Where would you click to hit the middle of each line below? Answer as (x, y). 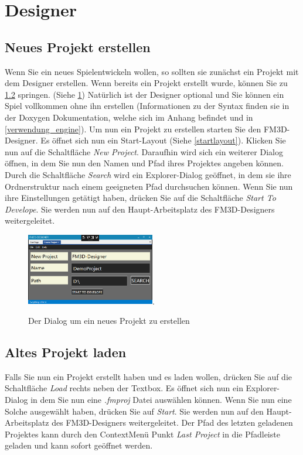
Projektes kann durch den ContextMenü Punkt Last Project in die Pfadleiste (142, 434)
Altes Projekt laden (66, 352)
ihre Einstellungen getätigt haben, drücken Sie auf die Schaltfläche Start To (140, 198)
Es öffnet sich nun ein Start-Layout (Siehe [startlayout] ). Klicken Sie (163, 140)
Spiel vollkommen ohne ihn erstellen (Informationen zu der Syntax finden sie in (147, 106)
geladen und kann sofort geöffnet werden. (79, 445)
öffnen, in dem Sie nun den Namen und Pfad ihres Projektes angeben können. (144, 163)
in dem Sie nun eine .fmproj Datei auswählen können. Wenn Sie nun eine (161, 399)
